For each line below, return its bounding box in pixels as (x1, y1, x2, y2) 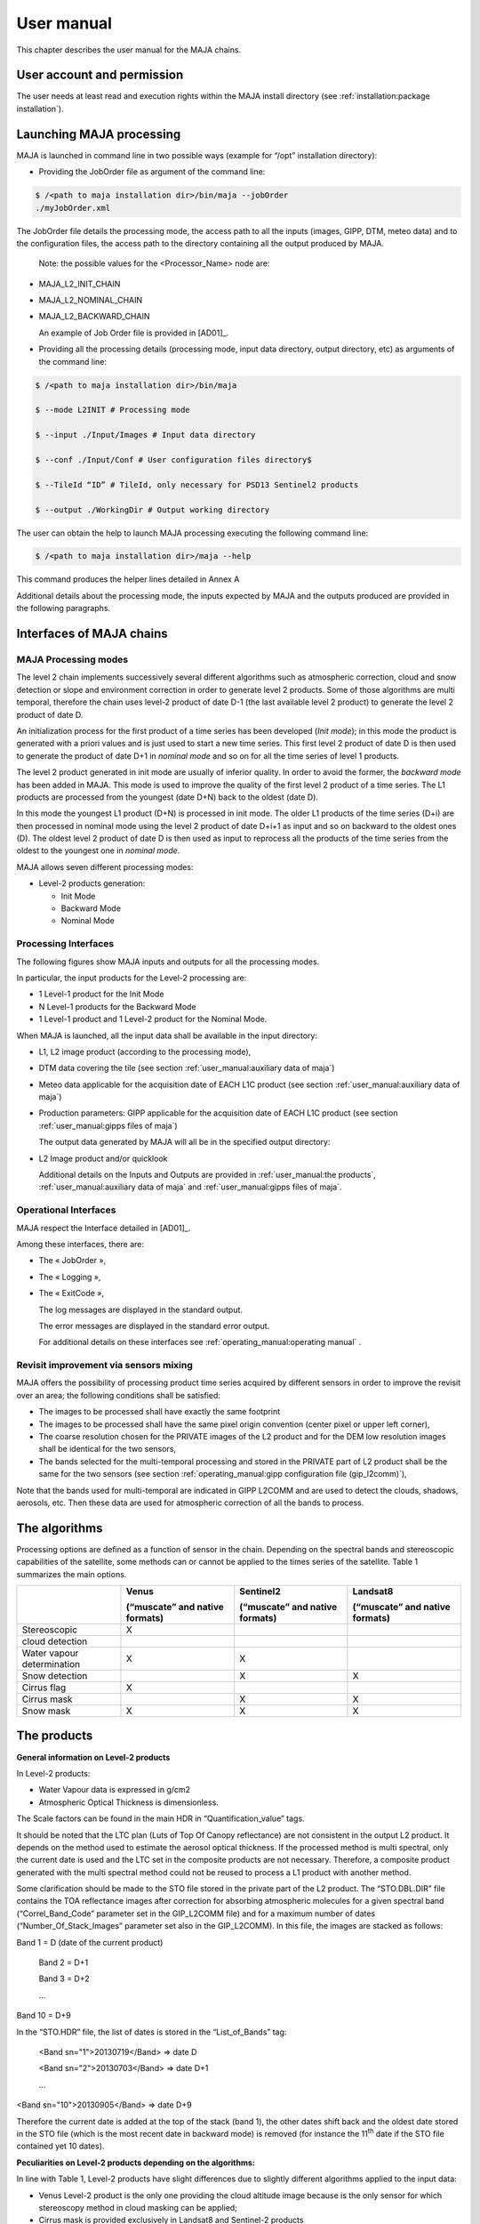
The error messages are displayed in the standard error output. (38, 1320, 270, 1331)
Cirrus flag (21, 1681, 67, 1694)
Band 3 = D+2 (38, 1973, 91, 1984)
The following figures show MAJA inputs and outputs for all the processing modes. (16, 956, 320, 967)
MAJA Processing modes (16, 654, 129, 666)
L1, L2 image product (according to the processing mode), (38, 1046, 252, 1057)
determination (21, 1658, 81, 1671)
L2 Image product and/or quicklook (38, 1153, 168, 1164)
